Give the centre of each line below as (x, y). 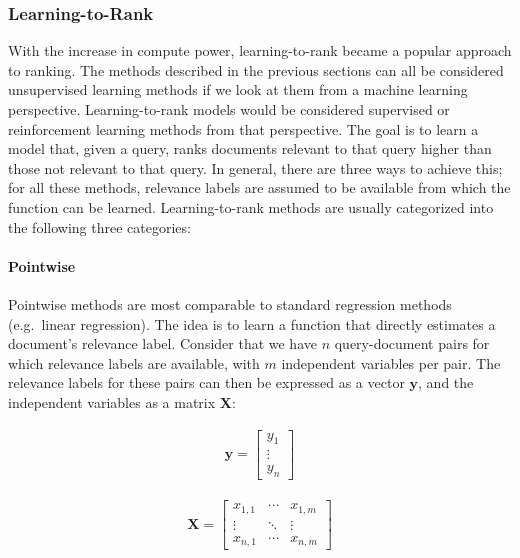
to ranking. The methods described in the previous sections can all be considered (256, 69)
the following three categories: (99, 226)
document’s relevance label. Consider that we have (162, 343)
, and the (446, 382)
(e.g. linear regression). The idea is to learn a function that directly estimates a (252, 323)
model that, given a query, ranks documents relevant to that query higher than (250, 148)
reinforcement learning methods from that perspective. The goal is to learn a (243, 128)
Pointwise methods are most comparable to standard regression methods (230, 303)
